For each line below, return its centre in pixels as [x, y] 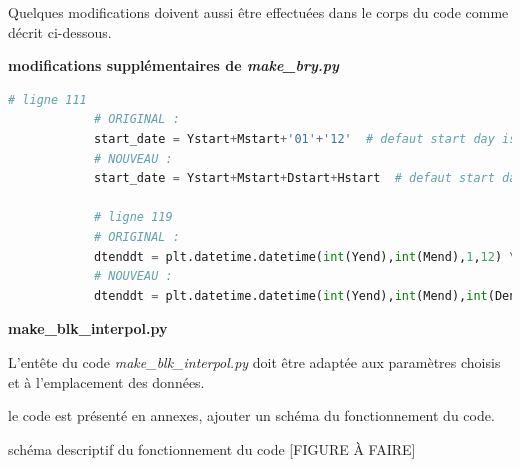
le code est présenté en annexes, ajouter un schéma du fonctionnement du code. [251, 415]
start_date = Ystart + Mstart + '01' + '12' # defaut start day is [305, 138]
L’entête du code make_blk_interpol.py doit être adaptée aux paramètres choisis [254, 361]
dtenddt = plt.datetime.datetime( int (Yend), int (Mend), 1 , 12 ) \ [305, 256]
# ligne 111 [47, 99]
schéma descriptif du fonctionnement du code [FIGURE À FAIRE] [212, 448]
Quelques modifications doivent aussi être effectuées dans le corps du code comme [258, 12]
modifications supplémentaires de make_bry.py [173, 65]
